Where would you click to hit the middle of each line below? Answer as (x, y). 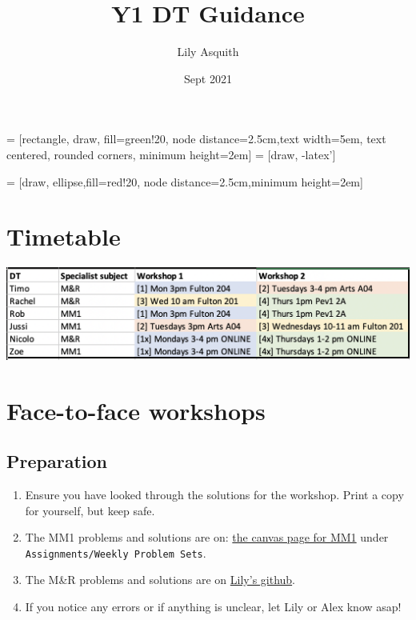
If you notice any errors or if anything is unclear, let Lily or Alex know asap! (213, 607)
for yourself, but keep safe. (90, 510)
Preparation (57, 461)
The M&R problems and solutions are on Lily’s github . (160, 580)
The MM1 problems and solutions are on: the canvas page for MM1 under (207, 537)
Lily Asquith (208, 52)
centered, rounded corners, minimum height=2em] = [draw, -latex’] (171, 154)
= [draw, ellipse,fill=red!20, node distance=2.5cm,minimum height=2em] (185, 181)
